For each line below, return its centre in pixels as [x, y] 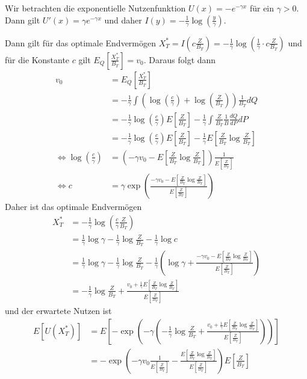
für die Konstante [37, 59]
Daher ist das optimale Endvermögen [73, 207]
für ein [262, 8]
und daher [123, 20]
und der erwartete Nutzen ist [58, 311]
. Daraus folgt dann [180, 59]
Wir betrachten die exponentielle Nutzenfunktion [95, 8]
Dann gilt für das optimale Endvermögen [81, 42]
